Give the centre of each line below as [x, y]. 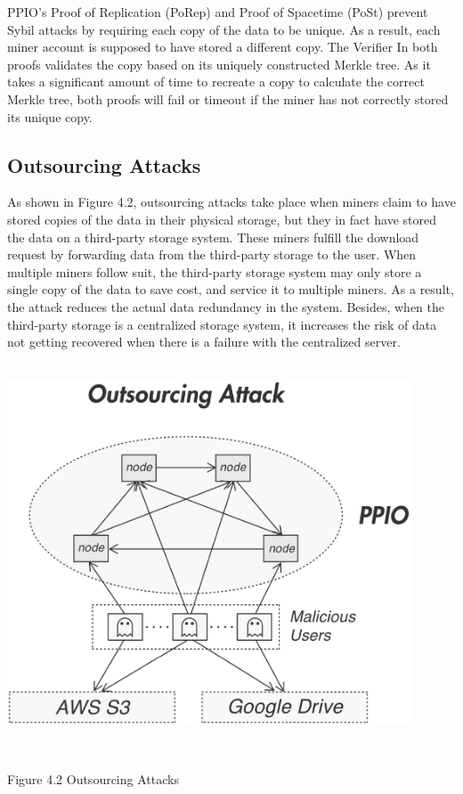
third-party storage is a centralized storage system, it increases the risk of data [222, 324]
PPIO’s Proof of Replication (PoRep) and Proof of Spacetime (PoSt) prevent [218, 12]
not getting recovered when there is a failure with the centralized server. [204, 342]
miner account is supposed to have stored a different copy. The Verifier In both [223, 47]
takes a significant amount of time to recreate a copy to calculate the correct [216, 82]
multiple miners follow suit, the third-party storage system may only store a [215, 271]
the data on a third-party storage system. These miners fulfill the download [213, 237]
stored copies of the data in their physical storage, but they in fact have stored [222, 219]
